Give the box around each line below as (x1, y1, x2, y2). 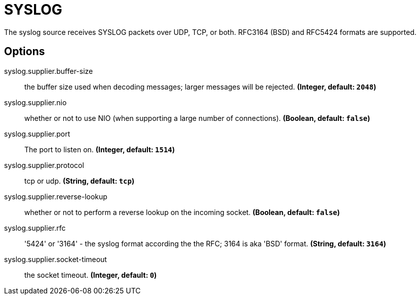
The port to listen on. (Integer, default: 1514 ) (24, 145, 175, 154)
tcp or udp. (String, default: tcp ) (24, 176, 135, 185)
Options (4, 45, 45, 58)
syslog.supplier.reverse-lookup (4, 192, 107, 201)
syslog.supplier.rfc (4, 223, 66, 232)
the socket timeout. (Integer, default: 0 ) (24, 270, 157, 279)
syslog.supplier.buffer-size (4, 66, 93, 75)
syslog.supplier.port (4, 129, 70, 138)
